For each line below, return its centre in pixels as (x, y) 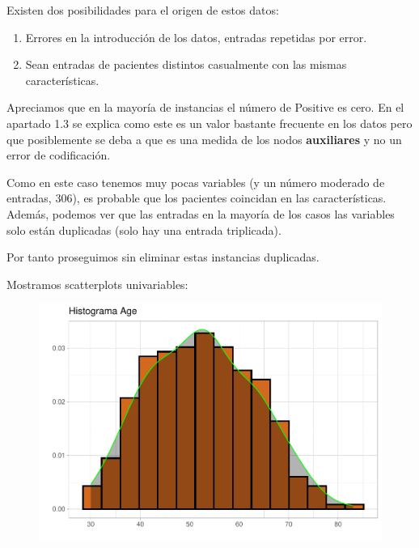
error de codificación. (59, 155)
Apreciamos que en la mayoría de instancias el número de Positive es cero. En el (205, 107)
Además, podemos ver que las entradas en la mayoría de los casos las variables (201, 213)
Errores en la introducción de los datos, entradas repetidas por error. (196, 37)
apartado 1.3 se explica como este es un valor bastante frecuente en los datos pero (209, 123)
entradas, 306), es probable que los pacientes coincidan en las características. (197, 198)
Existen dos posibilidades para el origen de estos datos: (143, 10)
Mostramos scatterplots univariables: (97, 284)
